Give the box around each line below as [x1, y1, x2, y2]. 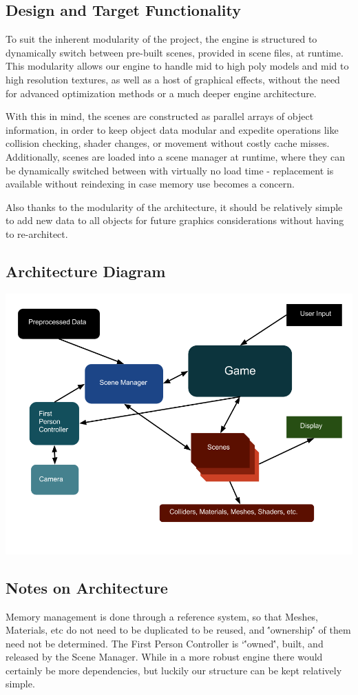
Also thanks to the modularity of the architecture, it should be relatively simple [6, 199, 343, 214]
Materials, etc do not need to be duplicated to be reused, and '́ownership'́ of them [6, 623, 351, 637]
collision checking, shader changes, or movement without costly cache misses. [6, 136, 330, 150]
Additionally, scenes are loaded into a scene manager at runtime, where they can [6, 149, 346, 163]
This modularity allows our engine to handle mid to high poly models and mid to [6, 59, 349, 73]
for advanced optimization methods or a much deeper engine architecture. [6, 85, 317, 100]
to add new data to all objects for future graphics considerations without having [6, 213, 344, 228]
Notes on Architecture [6, 576, 168, 598]
